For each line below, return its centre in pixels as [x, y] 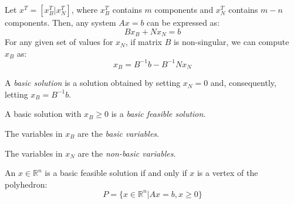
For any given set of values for [59, 42]
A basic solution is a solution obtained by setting [93, 83]
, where [85, 9]
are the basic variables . [118, 133]
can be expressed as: [183, 22]
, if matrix [143, 42]
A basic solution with [43, 114]
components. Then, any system [60, 22]
